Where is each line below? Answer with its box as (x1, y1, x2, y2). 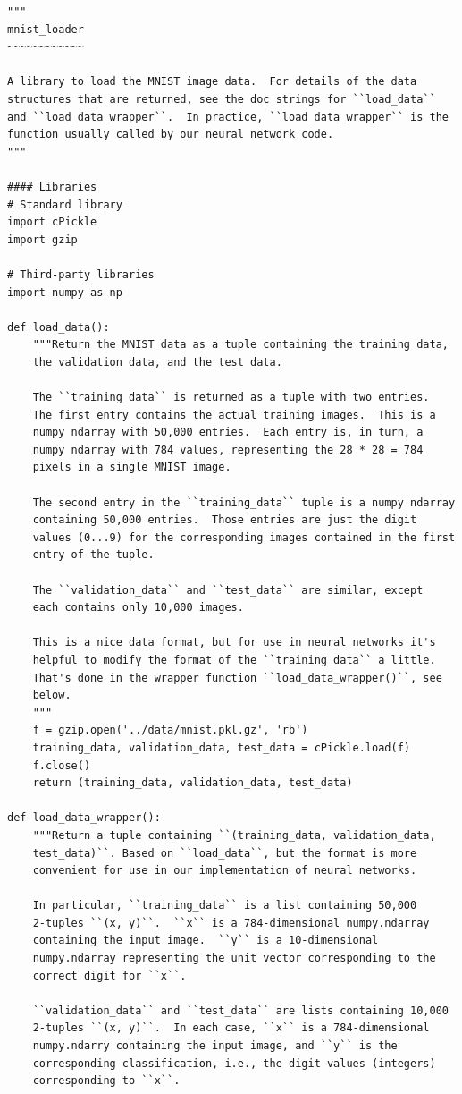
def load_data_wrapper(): (7, 811, 161, 825)
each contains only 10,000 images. (32, 601, 244, 615)
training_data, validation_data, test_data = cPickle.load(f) (32, 741, 411, 754)
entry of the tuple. (32, 548, 155, 562)
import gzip (7, 233, 78, 246)
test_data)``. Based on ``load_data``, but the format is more (32, 846, 417, 860)
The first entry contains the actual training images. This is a (32, 408, 436, 421)
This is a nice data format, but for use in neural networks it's (32, 636, 436, 649)
